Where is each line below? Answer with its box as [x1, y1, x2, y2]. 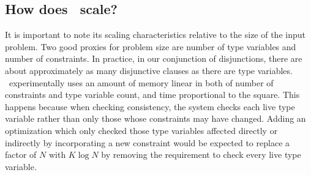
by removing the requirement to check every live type [101, 148, 301, 161]
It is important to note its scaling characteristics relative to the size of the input [5, 28, 305, 41]
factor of [5, 148, 37, 161]
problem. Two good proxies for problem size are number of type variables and [5, 40, 296, 53]
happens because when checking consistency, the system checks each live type [5, 100, 295, 113]
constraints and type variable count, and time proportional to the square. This [5, 88, 300, 101]
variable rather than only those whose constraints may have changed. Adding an [5, 112, 306, 125]
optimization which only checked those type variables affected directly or [5, 124, 278, 136]
